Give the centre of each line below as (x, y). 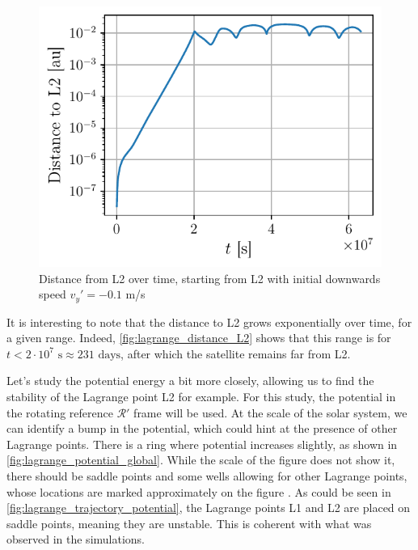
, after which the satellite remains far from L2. (236, 353)
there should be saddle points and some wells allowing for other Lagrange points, (207, 475)
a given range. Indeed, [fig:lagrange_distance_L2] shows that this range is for (199, 338)
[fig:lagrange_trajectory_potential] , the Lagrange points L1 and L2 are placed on (209, 508)
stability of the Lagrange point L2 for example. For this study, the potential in (201, 396)
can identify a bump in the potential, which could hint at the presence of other (202, 428)
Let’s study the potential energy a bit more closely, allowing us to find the (190, 381)
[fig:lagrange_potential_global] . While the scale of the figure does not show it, (201, 460)
